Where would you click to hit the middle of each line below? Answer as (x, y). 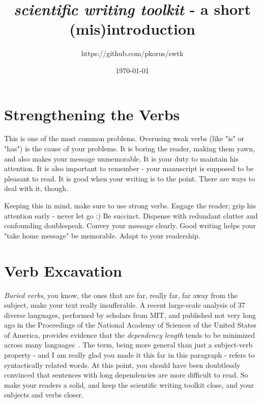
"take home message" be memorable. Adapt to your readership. (102, 235)
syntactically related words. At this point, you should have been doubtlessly (122, 365)
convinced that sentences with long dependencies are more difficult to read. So (126, 375)
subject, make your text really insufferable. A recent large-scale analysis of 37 (125, 305)
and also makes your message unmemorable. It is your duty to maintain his (121, 158)
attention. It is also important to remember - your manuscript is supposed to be (129, 168)
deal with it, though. (36, 188)
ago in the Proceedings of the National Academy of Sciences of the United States (130, 325)
